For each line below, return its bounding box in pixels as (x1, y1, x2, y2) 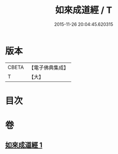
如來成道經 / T (55, 4, 113, 16)
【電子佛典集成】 (28, 64, 69, 71)
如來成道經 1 (5, 141, 43, 150)
